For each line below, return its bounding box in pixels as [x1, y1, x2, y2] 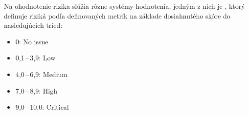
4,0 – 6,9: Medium [15, 69, 68, 79]
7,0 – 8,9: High [15, 85, 57, 96]
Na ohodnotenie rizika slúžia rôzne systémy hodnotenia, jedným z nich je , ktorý [4, 1, 245, 11]
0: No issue [15, 36, 48, 46]
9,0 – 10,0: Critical [15, 102, 69, 112]
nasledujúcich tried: [4, 20, 63, 30]
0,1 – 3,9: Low [15, 53, 56, 63]
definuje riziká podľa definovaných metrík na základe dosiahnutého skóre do [4, 10, 230, 20]
